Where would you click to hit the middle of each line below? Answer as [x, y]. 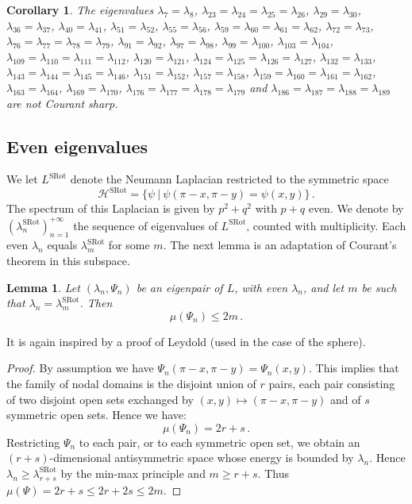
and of [346, 399]
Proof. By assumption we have [80, 368]
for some [129, 245]
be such [379, 287]
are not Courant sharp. [62, 103]
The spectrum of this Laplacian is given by [111, 208]
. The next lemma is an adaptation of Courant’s [280, 245]
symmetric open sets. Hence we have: [96, 415]
